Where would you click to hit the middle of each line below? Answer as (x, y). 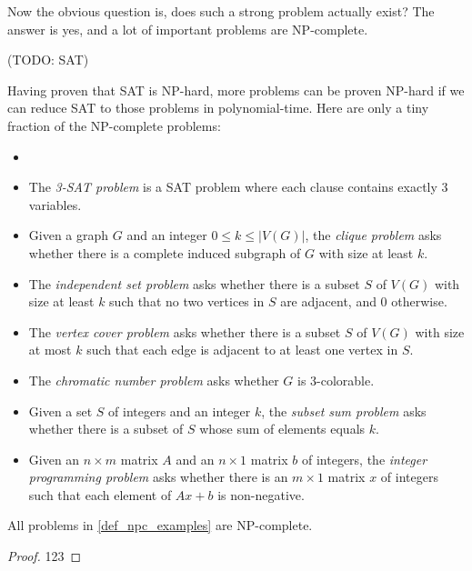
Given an (54, 459)
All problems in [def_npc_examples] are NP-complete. (160, 525)
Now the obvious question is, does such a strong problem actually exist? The (221, 11)
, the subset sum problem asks (344, 411)
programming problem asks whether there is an (158, 477)
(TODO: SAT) (48, 60)
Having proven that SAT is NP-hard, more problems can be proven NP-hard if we (236, 90)
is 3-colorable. (336, 380)
